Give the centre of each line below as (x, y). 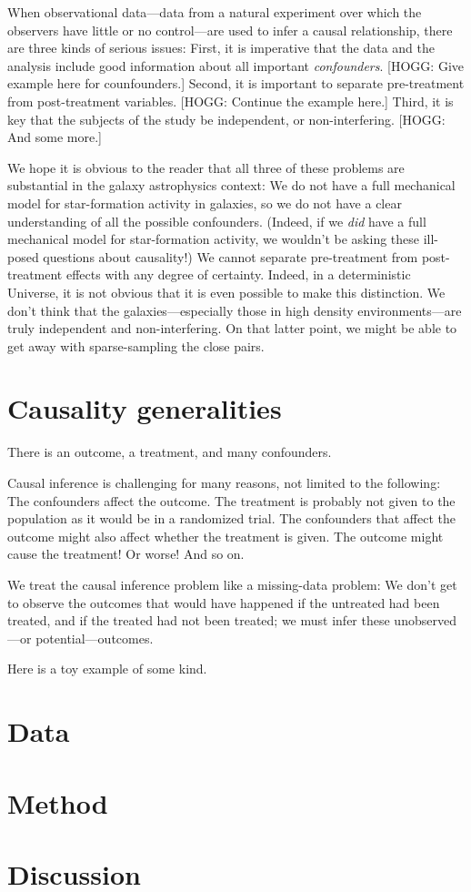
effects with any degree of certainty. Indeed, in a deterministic (238, 274)
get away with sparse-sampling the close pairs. (136, 345)
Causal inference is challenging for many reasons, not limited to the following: (224, 482)
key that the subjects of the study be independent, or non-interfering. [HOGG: (226, 119)
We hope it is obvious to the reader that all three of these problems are (206, 167)
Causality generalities (145, 408)
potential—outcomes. (95, 638)
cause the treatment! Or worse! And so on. (126, 554)
